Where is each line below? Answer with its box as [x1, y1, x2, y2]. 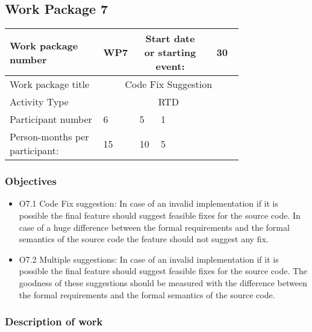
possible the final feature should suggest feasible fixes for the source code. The [19, 265, 308, 277]
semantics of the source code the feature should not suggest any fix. [19, 233, 269, 245]
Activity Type [10, 95, 69, 109]
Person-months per [10, 130, 89, 144]
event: [155, 59, 185, 74]
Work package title [10, 77, 90, 92]
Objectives [5, 174, 57, 189]
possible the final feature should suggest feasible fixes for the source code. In [19, 209, 301, 222]
